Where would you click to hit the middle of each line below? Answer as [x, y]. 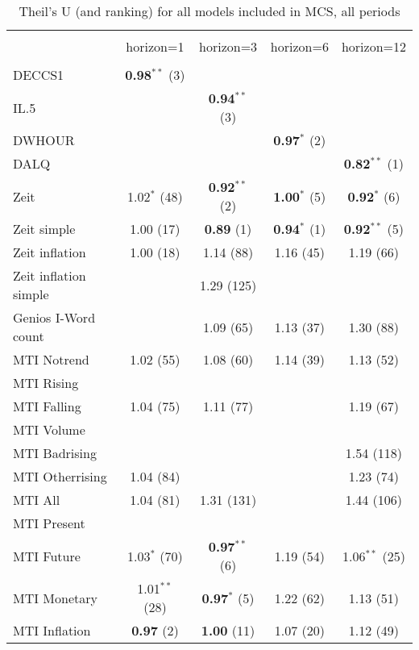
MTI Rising [46, 383]
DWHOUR [44, 140]
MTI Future [47, 556]
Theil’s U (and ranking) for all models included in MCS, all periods [209, 11]
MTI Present [49, 523]
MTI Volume [49, 429]
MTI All [37, 500]
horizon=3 [228, 46]
